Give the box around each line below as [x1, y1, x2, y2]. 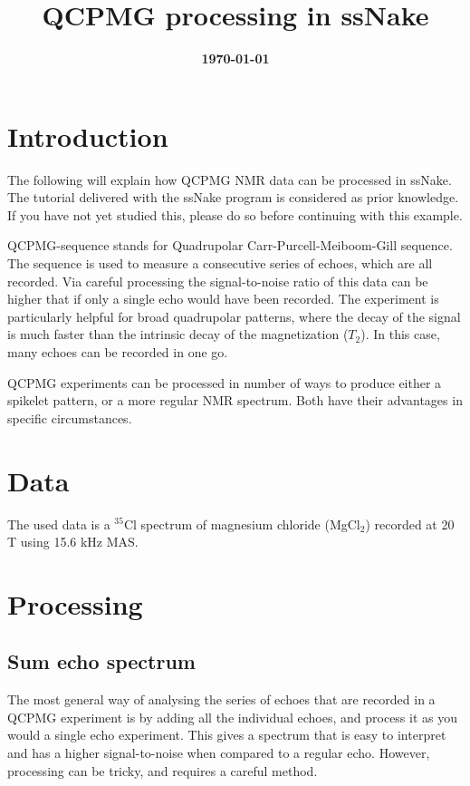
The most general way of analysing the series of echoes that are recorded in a [7, 690, 436, 709]
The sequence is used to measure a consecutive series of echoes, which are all [7, 254, 433, 273]
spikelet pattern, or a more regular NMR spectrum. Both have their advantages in [7, 391, 463, 410]
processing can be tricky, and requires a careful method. [7, 761, 318, 780]
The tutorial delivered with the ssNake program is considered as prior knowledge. [7, 188, 459, 207]
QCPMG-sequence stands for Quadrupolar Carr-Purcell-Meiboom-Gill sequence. [7, 236, 453, 255]
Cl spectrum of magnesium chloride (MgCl [123, 514, 360, 533]
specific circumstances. [7, 408, 132, 427]
